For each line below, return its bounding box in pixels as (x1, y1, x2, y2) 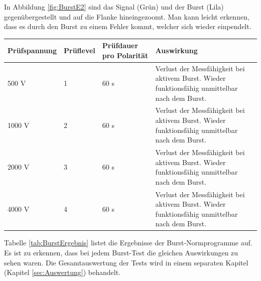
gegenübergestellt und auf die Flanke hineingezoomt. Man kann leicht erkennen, (4, 11, 249, 22)
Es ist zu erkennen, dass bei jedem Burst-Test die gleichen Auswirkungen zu (4, 247, 238, 258)
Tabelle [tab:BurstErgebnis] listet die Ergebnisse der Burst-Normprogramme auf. (4, 237, 252, 248)
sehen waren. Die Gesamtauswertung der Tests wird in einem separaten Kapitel (4, 257, 248, 267)
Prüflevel (64, 45, 95, 56)
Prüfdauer (102, 40, 139, 51)
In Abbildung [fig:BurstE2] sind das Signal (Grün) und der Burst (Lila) (4, 2, 224, 12)
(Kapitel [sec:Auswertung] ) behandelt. (4, 267, 121, 277)
